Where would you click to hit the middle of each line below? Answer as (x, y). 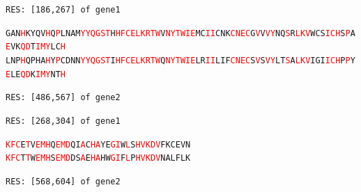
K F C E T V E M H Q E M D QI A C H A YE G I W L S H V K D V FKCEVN (98, 144)
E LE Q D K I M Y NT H (36, 74)
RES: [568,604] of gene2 (63, 181)
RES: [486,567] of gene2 (63, 98)
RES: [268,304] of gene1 (63, 121)
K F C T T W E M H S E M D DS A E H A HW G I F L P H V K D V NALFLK (98, 158)
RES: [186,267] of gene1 (63, 10)
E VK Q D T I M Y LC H (36, 47)
